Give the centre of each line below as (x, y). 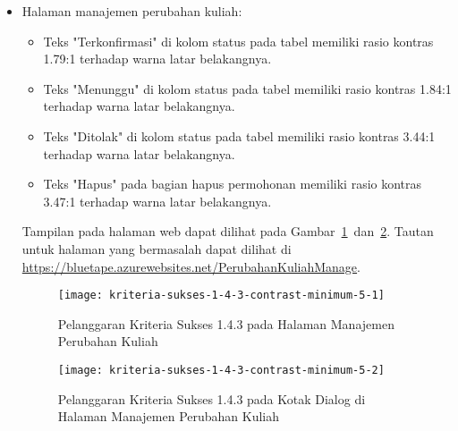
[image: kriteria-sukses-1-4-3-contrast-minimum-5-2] (221, 370)
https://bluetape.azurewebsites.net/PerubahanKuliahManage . (191, 266)
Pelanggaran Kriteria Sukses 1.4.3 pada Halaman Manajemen (226, 323)
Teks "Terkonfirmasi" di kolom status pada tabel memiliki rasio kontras (238, 41)
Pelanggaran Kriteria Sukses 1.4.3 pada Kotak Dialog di (212, 398)
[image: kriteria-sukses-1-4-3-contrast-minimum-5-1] (221, 296)
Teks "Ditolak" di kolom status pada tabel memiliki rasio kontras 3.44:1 (239, 135)
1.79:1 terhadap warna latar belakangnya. (157, 59)
